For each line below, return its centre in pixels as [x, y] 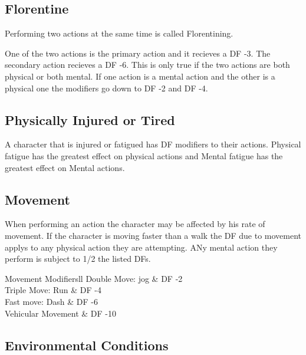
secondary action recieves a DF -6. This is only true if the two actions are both [147, 65]
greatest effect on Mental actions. [65, 167]
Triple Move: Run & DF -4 [53, 290]
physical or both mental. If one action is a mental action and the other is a [140, 76]
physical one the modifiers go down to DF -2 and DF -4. [106, 88]
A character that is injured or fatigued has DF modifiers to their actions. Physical [153, 144]
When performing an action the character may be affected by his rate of [135, 224]
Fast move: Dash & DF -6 [52, 301]
